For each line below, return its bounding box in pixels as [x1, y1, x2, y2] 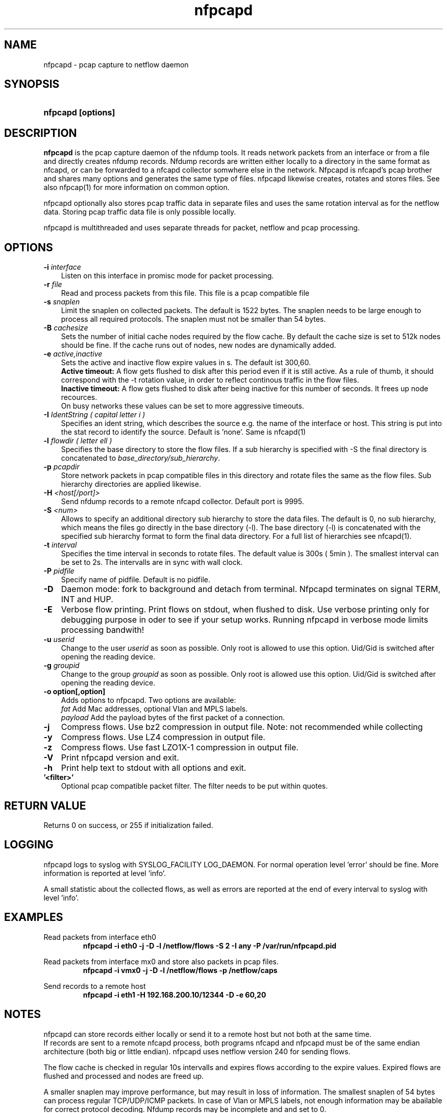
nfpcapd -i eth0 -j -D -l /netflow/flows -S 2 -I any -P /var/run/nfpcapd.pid [83, 941, 337, 950]
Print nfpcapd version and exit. [61, 752, 179, 763]
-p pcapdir [43, 462, 80, 471]
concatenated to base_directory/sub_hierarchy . [61, 454, 220, 463]
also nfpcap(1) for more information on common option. [43, 183, 230, 192]
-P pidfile [43, 566, 74, 576]
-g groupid [43, 661, 80, 670]
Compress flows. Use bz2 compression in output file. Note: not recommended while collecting [61, 722, 423, 732]
